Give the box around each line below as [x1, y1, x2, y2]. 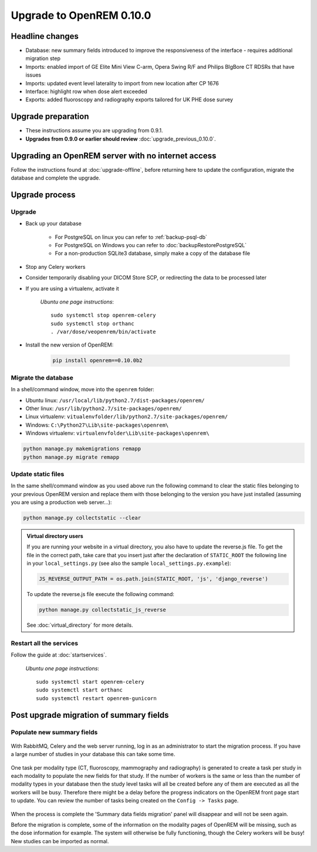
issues [25, 71, 41, 79]
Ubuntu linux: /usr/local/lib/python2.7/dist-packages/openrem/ [25, 397, 205, 404]
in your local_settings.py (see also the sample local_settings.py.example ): [26, 560, 231, 567]
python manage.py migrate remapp [23, 454, 120, 460]
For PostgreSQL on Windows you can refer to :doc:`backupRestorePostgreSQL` [55, 241, 247, 248]
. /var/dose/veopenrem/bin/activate [50, 328, 156, 335]
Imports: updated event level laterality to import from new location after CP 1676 [25, 79, 220, 86]
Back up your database [25, 220, 82, 227]
